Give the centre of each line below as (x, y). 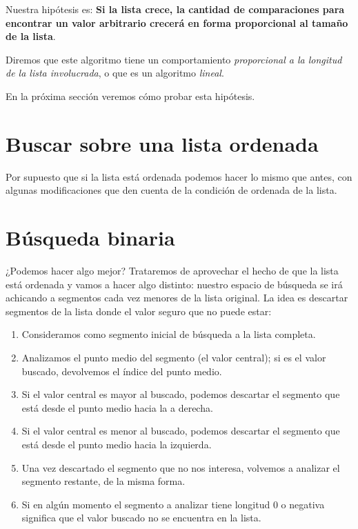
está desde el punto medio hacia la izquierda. (117, 444)
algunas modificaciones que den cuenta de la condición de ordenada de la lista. (171, 190)
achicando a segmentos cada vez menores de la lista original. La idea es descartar (177, 298)
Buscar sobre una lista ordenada (162, 143)
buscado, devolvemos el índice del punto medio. (122, 371)
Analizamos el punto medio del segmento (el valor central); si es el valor (174, 357)
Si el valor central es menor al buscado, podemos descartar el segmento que (181, 431)
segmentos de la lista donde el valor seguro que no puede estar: (139, 311)
